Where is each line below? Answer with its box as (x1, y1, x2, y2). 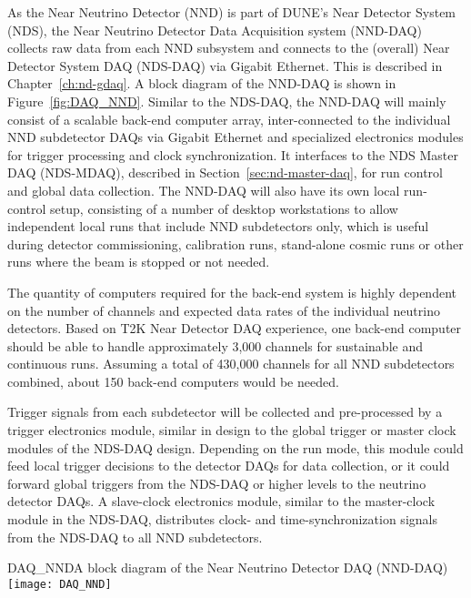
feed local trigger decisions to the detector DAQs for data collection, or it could (7, 456, 450, 475)
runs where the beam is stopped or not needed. (7, 252, 270, 271)
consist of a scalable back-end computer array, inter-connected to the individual (7, 109, 451, 128)
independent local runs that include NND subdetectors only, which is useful (7, 217, 429, 236)
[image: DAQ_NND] (7, 577, 112, 591)
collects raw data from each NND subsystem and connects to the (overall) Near (7, 38, 450, 57)
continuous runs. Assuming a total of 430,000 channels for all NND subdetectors (7, 354, 455, 373)
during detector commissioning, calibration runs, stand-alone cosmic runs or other (7, 234, 464, 253)
